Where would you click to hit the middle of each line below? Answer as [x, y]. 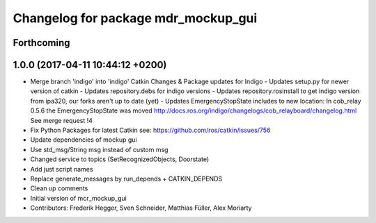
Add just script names [62, 169]
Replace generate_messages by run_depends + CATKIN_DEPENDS [126, 179]
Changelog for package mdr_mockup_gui [135, 18]
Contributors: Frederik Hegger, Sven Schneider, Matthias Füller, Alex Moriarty [141, 208]
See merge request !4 [62, 120]
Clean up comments [59, 188]
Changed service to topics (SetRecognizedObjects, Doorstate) [120, 159]
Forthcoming [41, 43]
